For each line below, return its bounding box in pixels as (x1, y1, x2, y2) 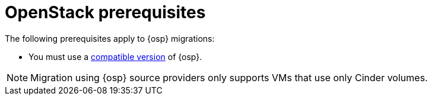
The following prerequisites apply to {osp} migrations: (5, 33, 215, 44)
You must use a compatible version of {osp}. (28, 51, 202, 62)
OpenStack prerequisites (5, 2, 206, 22)
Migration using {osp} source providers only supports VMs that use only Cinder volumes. (30, 71, 428, 84)
